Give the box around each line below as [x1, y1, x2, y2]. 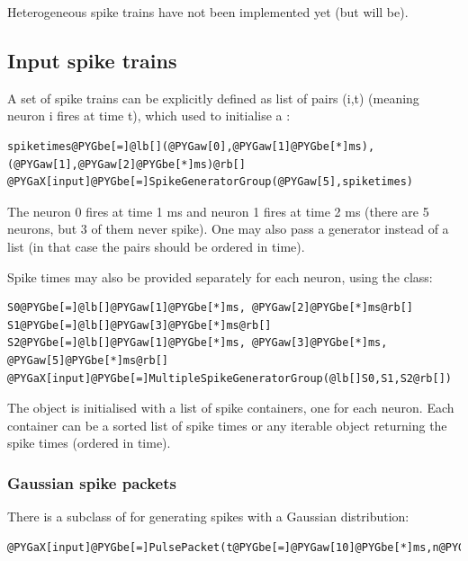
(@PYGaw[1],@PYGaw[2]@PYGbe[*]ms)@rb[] [7, 157, 246, 171]
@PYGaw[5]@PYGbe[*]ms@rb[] [7, 353, 168, 367]
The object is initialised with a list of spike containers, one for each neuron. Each [7, 398, 454, 417]
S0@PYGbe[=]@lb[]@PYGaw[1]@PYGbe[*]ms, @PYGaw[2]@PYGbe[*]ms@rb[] [7, 301, 414, 315]
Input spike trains [7, 46, 177, 74]
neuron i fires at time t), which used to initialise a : [7, 106, 291, 125]
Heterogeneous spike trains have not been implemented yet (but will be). [7, 3, 409, 21]
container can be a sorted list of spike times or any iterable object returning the [7, 415, 447, 434]
